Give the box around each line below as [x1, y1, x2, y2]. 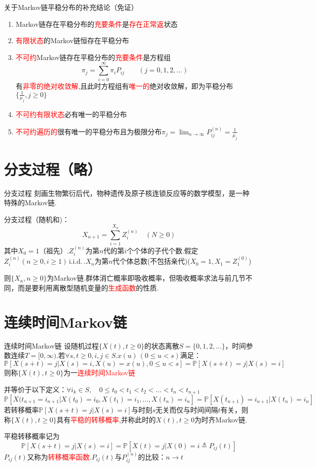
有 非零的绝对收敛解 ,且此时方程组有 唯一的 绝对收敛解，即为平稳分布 [15, 80, 233, 91]
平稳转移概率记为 [4, 431, 60, 441]
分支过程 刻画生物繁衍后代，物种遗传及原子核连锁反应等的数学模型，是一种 [4, 187, 250, 198]
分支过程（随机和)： [4, 214, 69, 224]
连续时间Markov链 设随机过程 [4, 340, 99, 350]
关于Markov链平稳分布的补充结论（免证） [4, 2, 138, 12]
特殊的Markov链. [4, 197, 57, 208]
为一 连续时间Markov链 [63, 367, 135, 377]
